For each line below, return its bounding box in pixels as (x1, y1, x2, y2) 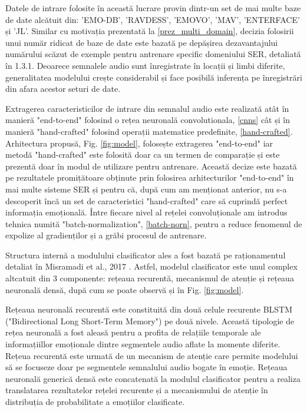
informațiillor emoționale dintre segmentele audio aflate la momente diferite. (5, 338, 280, 350)
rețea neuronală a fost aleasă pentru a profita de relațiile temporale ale (5, 326, 261, 338)
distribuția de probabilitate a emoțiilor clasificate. (5, 396, 185, 407)
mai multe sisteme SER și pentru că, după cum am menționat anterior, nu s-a (5, 182, 287, 195)
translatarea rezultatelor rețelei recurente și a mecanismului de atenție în (5, 384, 268, 396)
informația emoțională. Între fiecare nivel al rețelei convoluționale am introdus (5, 206, 288, 218)
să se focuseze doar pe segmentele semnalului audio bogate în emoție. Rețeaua (5, 361, 288, 373)
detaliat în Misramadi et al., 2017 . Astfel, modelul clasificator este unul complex (5, 260, 298, 273)
